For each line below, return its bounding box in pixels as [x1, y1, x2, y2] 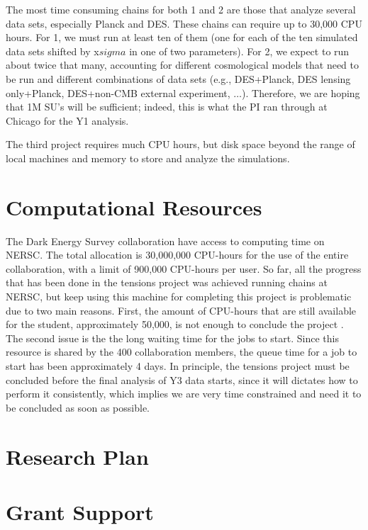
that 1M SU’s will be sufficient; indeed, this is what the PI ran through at [6, 99, 328, 114]
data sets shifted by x [6, 43, 99, 58]
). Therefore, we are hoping [242, 85, 360, 100]
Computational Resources [6, 192, 262, 221]
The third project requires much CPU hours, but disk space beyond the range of [6, 137, 355, 152]
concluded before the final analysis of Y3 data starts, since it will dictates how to [6, 372, 358, 387]
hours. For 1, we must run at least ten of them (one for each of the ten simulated [6, 30, 358, 45]
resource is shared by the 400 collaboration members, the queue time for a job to [6, 344, 357, 359]
